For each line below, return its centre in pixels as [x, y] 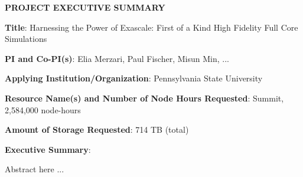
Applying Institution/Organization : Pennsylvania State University [134, 78]
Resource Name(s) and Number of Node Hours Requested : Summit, [144, 98]
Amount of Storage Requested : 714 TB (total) [97, 130]
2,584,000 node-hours [43, 109]
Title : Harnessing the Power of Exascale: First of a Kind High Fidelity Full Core [151, 27]
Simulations [26, 39]
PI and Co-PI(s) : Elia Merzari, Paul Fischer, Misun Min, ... [117, 58]
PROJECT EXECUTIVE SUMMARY [85, 7]
